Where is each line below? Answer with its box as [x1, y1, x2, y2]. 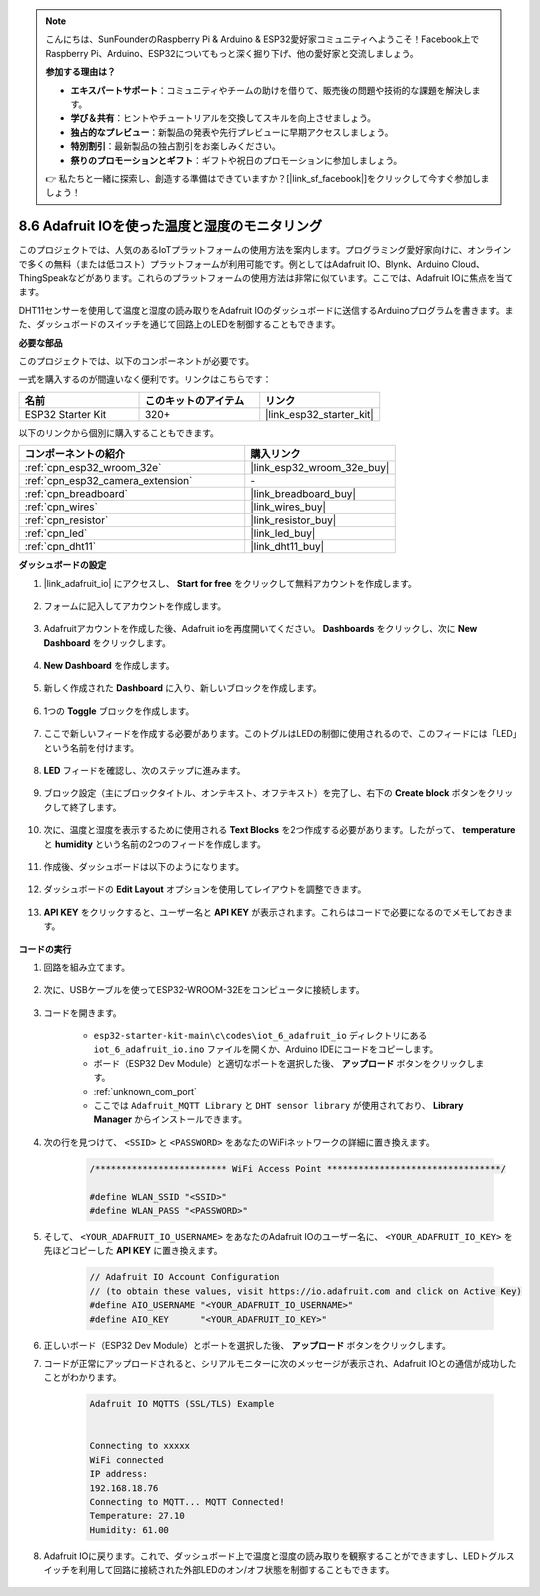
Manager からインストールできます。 [93, 1113, 248, 1125]
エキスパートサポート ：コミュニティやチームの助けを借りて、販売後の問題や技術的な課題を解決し [70, 84, 472, 96]
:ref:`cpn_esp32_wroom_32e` [24, 461, 162, 475]
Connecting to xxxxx [89, 1440, 190, 1452]
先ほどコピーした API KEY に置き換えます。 [43, 1245, 224, 1257]
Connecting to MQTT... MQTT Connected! [89, 1496, 285, 1507]
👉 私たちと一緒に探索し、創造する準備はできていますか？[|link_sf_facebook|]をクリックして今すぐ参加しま [45, 172, 490, 184]
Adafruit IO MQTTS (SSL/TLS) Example [89, 1398, 275, 1410]
